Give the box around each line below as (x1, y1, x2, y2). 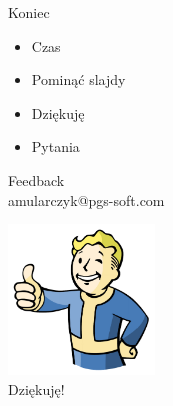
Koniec (8, 2, 50, 22)
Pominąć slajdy (31, 69, 126, 90)
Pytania (31, 136, 80, 157)
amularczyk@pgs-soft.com (8, 189, 165, 210)
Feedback (8, 169, 65, 190)
